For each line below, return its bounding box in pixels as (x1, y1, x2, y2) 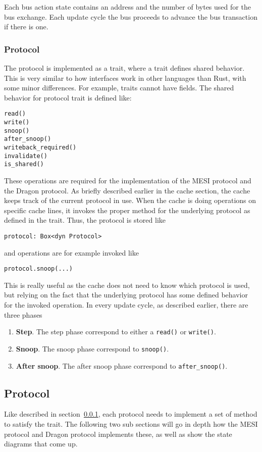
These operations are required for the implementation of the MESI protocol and (4, 175, 251, 185)
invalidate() (4, 152, 47, 160)
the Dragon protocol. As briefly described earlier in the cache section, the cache (4, 185, 250, 195)
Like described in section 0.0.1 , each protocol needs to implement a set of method (4, 409, 257, 419)
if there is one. (4, 21, 48, 32)
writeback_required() (4, 144, 77, 151)
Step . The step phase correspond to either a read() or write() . (16, 326, 216, 337)
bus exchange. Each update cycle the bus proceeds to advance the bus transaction (4, 11, 257, 22)
